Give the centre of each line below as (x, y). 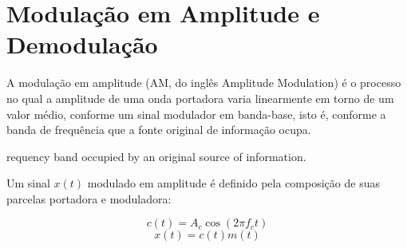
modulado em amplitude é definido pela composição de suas (233, 183)
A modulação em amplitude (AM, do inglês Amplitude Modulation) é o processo (204, 83)
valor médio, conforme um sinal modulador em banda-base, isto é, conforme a (196, 114)
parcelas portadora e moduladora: (89, 198)
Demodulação (82, 44)
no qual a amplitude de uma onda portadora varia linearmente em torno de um (200, 98)
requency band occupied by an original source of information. (156, 156)
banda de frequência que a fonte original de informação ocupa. (159, 130)
